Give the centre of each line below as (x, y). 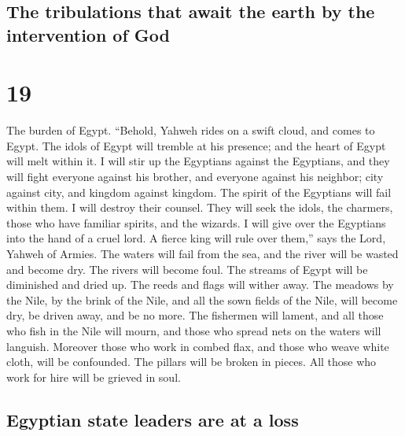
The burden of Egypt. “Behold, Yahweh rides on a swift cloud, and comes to (191, 130)
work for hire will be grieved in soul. (94, 377)
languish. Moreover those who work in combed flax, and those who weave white (198, 346)
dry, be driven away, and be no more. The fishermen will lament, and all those (195, 315)
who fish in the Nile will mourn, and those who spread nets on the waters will (194, 331)
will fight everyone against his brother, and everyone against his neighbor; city (195, 177)
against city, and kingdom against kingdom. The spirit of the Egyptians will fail (199, 192)
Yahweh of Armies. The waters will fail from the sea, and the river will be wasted (202, 254)
